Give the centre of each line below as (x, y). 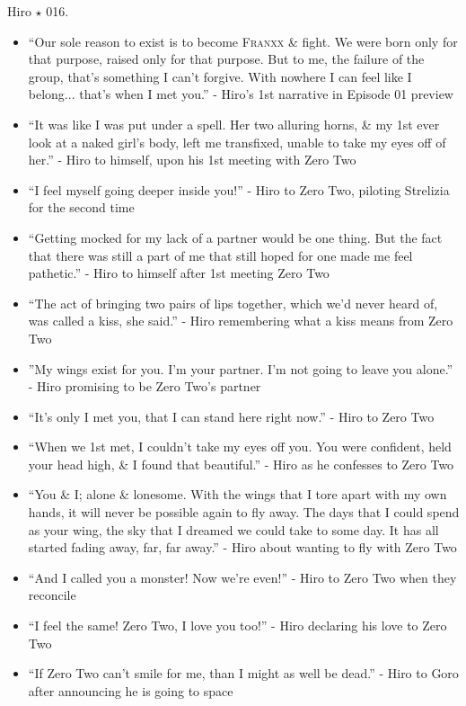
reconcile (52, 595)
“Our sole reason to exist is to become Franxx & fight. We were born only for (243, 41)
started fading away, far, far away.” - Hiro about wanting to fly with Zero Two (242, 547)
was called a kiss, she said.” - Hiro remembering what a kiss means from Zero (241, 321)
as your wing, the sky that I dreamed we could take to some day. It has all (233, 529)
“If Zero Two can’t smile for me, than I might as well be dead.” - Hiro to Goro (243, 673)
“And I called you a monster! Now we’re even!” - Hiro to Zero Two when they (242, 577)
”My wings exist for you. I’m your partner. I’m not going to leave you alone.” (241, 368)
